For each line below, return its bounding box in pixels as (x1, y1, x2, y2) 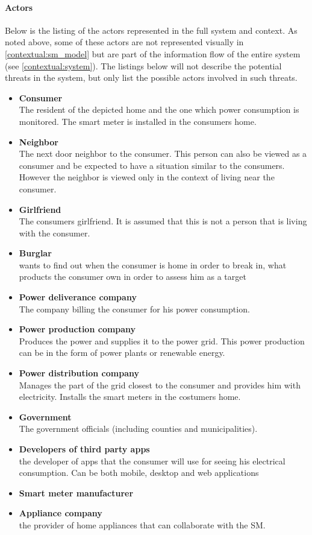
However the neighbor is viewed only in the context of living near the (19, 171, 275, 183)
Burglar (19, 247, 52, 259)
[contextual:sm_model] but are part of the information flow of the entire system (5, 47, 301, 60)
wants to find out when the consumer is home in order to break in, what (19, 258, 287, 271)
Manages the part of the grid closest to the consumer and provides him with (19, 378, 301, 391)
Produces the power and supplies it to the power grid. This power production (19, 334, 305, 347)
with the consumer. (19, 226, 90, 239)
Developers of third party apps (19, 443, 150, 455)
